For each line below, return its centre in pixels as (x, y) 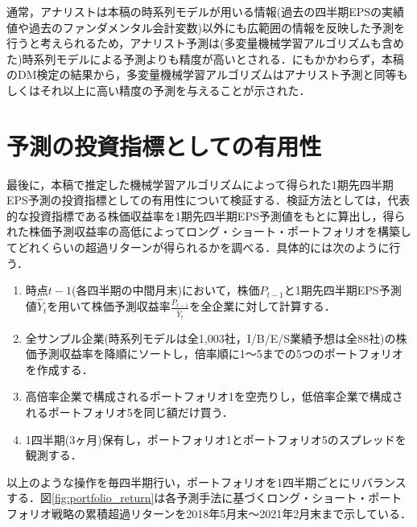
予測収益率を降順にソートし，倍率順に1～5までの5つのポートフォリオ (220, 354)
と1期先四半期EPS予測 (343, 290)
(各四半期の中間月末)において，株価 (165, 290)
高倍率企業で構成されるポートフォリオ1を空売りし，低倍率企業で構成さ (214, 396)
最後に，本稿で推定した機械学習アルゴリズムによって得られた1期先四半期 (200, 184)
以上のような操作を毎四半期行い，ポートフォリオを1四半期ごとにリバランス (206, 482)
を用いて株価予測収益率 (109, 306)
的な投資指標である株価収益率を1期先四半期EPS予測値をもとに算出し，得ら (206, 215)
